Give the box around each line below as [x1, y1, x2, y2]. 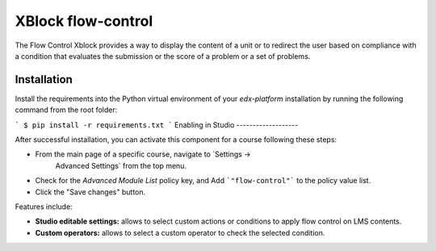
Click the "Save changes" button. [35, 186, 146, 197]
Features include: [15, 202, 73, 211]
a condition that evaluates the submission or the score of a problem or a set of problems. [15, 51, 311, 61]
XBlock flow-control [15, 12, 153, 30]
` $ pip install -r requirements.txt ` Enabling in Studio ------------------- [15, 119, 299, 129]
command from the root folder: [15, 105, 118, 115]
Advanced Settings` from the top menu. [55, 161, 187, 170]
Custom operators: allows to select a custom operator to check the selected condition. [35, 228, 325, 237]
